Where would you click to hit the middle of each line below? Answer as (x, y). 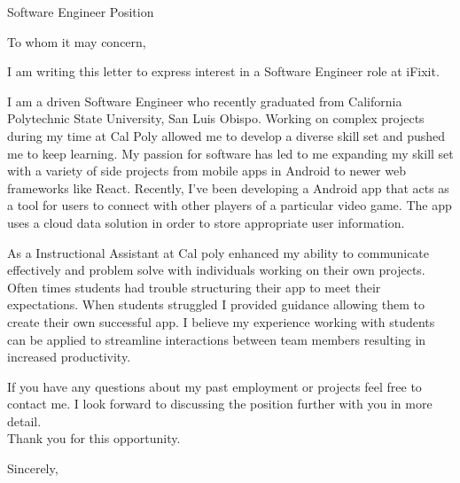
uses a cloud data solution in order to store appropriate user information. (206, 222)
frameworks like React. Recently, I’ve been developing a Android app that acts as (228, 187)
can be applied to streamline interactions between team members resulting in (217, 339)
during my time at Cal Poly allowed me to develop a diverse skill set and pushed (226, 135)
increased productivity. (69, 357)
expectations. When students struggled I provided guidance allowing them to (216, 304)
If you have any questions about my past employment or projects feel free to (214, 386)
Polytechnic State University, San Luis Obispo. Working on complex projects (216, 118)
